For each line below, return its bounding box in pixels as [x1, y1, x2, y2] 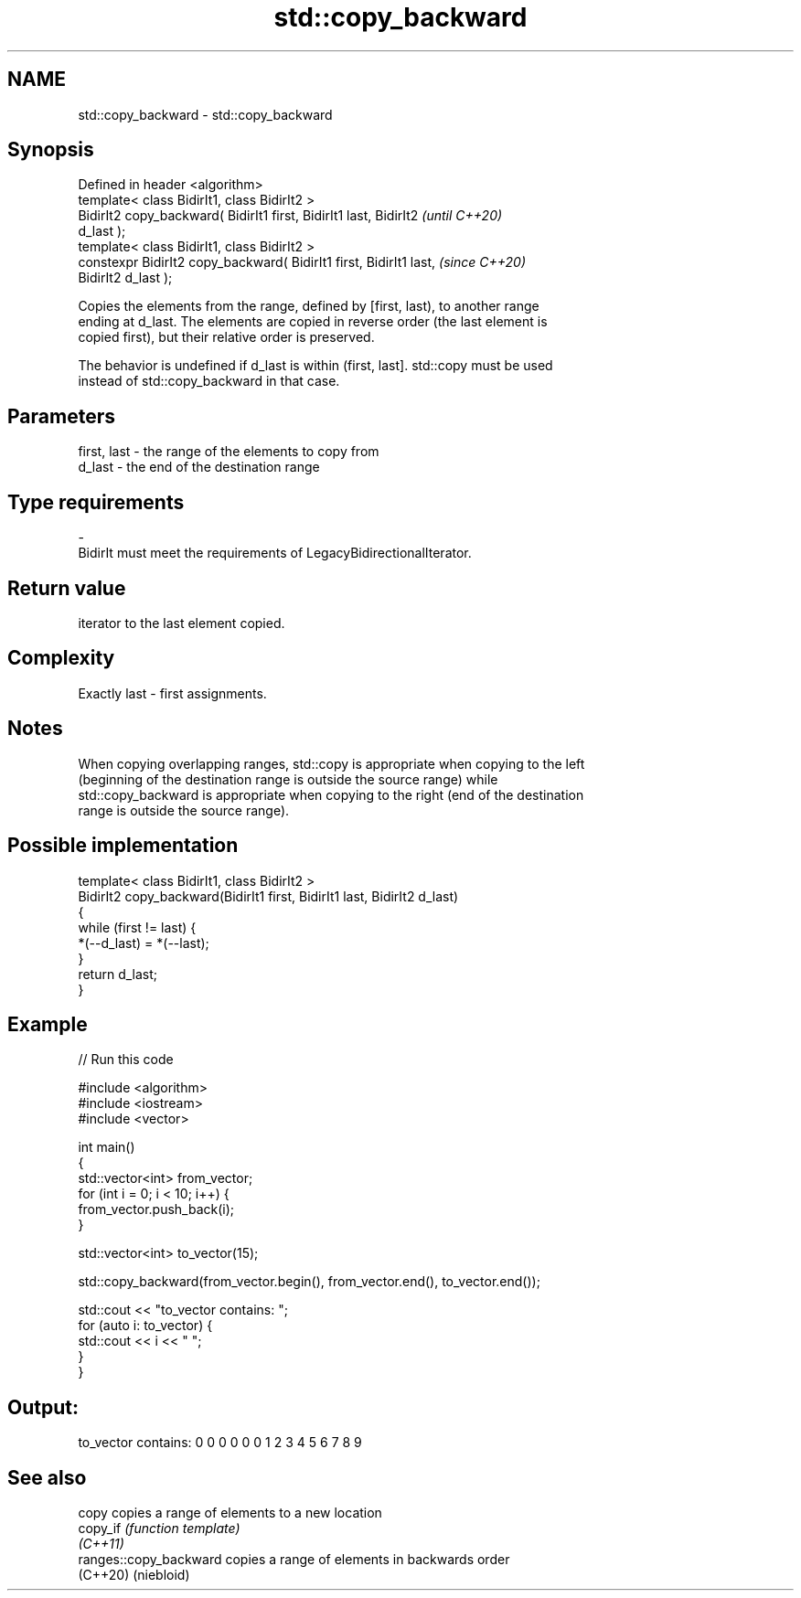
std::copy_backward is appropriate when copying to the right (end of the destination [78, 786, 584, 803]
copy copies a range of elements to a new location [78, 1505, 382, 1521]
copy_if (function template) [78, 1520, 240, 1537]
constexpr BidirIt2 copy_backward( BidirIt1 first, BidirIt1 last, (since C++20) [78, 254, 526, 271]
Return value [7, 576, 126, 600]
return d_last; [78, 965, 158, 982]
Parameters [7, 404, 115, 428]
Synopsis [7, 138, 94, 162]
